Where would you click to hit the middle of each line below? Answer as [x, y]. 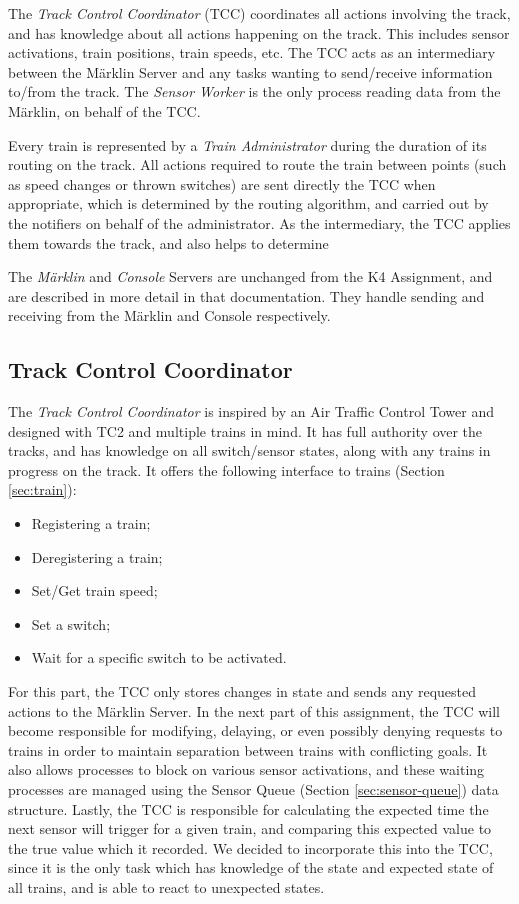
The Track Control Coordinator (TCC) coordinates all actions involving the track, [259, 13]
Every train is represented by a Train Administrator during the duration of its [247, 144]
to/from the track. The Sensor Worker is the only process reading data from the [254, 91]
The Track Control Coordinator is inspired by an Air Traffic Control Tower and [251, 411]
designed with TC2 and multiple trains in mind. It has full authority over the [245, 430]
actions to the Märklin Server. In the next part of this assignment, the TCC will [254, 710]
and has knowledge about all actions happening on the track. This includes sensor [259, 32]
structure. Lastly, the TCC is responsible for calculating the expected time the [248, 808]
